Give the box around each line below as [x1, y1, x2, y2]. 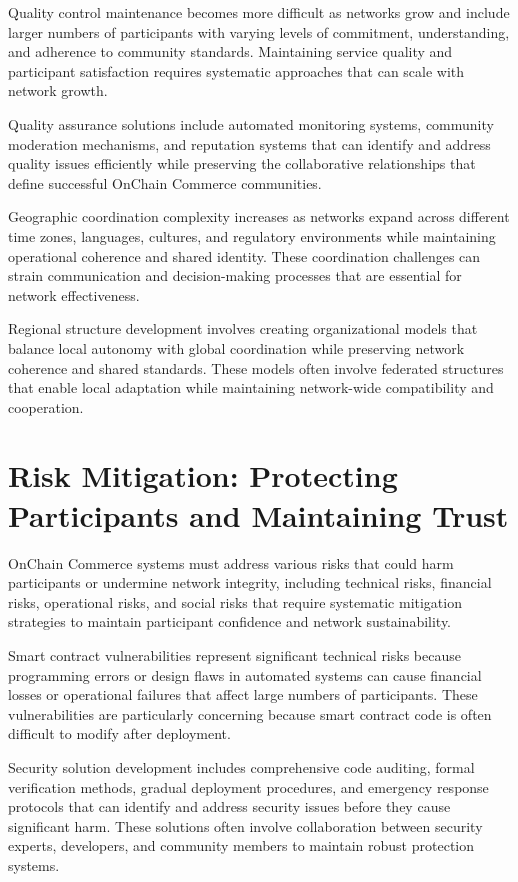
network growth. [8, 80, 108, 101]
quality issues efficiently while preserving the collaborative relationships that [8, 153, 476, 174]
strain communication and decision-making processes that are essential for [8, 265, 462, 286]
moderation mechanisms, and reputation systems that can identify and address [8, 133, 491, 154]
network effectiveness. [8, 284, 140, 305]
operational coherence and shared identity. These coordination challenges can [8, 245, 481, 266]
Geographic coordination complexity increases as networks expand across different [8, 206, 510, 227]
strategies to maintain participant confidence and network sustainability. [8, 611, 452, 632]
